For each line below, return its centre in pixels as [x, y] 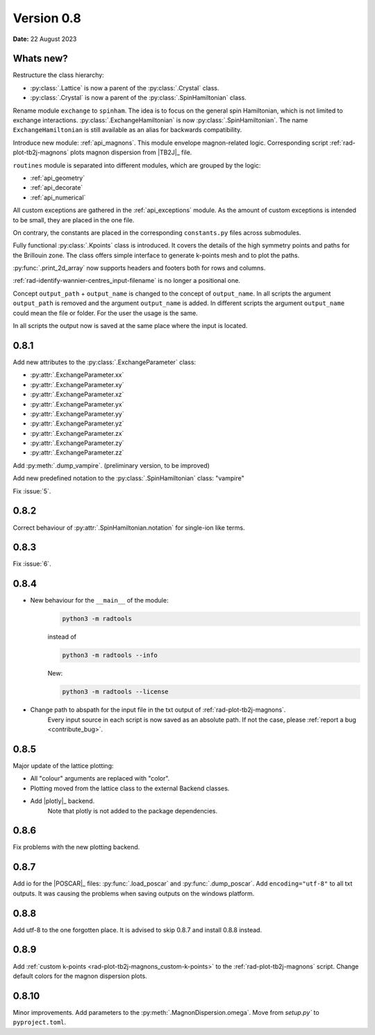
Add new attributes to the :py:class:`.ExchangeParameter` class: [105, 362]
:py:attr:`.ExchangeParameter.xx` [77, 375]
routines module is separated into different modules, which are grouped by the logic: [137, 165]
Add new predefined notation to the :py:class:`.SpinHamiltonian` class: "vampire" [128, 478]
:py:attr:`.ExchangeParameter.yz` [77, 423]
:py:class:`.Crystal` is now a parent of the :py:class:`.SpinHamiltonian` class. [138, 98]
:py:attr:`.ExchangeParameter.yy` [77, 414]
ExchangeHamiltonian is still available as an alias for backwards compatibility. [127, 130]
